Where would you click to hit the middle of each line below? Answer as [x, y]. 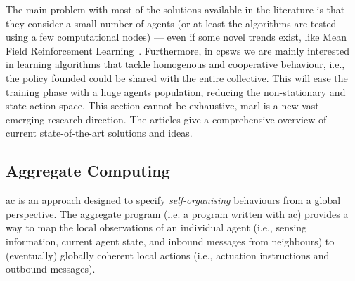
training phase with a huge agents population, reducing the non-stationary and [176, 91]
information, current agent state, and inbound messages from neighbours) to [170, 241]
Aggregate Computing [88, 171]
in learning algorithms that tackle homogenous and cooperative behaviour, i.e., [175, 64]
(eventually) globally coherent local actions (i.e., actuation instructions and [168, 255]
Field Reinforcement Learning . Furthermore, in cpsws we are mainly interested [177, 50]
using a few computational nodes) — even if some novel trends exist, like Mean [176, 37]
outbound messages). [51, 269]
